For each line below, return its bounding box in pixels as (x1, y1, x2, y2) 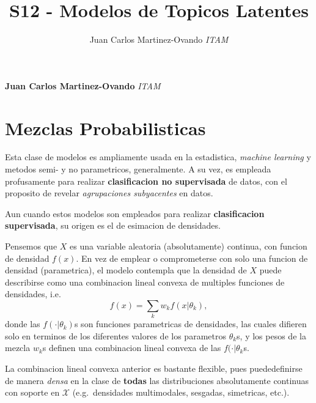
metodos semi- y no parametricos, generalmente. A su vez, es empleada (5, 163, 271, 176)
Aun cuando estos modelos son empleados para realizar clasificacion (5, 207, 265, 220)
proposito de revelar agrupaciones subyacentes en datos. (5, 187, 213, 199)
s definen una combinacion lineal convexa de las (42, 341, 221, 354)
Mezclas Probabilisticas (5, 115, 206, 140)
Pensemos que (5, 240, 57, 252)
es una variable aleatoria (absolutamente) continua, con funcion (70, 240, 307, 252)
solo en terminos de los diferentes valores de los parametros (5, 329, 226, 342)
